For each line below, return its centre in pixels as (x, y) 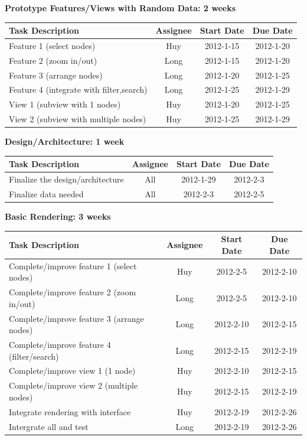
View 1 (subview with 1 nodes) (65, 104)
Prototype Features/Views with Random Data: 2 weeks (120, 8)
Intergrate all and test (49, 426)
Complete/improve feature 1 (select (73, 265)
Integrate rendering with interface (70, 411)
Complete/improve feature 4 (60, 344)
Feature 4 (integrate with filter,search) (78, 89)
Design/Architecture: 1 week (65, 141)
